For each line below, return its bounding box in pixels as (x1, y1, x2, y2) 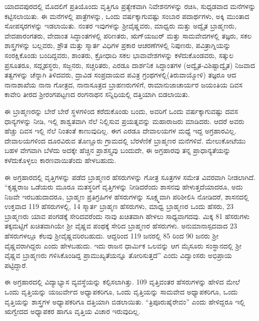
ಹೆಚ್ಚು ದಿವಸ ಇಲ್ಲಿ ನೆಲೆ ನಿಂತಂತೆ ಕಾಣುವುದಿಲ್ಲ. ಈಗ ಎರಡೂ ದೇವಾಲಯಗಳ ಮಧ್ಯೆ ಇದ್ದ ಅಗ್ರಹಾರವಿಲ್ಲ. (4, 125, 236, 136)
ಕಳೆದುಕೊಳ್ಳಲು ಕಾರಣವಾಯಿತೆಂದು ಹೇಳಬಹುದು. (4, 154, 116, 165)
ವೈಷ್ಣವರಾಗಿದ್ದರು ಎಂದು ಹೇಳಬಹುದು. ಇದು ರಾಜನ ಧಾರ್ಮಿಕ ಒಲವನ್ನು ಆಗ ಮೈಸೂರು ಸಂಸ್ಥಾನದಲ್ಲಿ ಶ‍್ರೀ (4, 240, 242, 250)
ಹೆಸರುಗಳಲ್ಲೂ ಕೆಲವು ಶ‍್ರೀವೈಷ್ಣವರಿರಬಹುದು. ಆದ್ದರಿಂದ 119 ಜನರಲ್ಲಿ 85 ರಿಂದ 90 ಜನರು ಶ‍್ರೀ (4, 230, 218, 241)
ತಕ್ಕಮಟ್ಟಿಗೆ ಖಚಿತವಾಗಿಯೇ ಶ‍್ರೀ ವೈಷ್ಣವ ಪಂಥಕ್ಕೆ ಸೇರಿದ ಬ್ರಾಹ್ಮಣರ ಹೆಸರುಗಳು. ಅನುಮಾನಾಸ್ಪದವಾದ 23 (4, 220, 237, 231)
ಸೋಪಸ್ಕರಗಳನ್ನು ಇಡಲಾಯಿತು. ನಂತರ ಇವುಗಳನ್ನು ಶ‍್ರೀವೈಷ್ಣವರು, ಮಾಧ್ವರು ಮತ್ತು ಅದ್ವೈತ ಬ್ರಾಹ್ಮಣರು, (4, 20, 236, 31)
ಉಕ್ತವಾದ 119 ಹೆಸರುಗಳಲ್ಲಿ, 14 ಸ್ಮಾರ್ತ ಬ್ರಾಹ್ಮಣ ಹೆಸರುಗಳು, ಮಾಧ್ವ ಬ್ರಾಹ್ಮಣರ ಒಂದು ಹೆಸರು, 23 (4, 201, 234, 211)
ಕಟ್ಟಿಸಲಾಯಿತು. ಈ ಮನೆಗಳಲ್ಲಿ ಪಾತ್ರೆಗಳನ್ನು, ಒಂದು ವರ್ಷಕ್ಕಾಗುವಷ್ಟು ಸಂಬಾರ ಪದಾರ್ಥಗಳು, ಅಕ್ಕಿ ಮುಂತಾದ (4, 10, 249, 21)
